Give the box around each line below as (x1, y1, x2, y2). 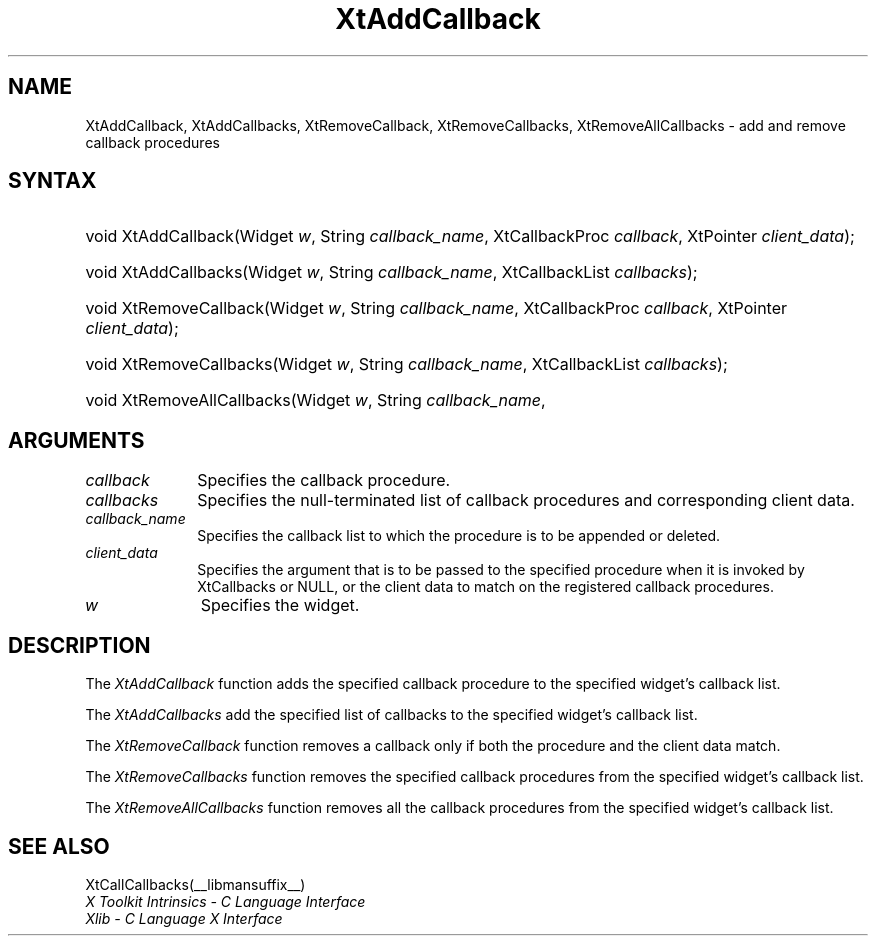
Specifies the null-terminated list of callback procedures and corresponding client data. (197, 490, 855, 511)
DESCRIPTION (8, 632, 151, 658)
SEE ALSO (8, 833, 110, 859)
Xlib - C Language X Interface (85, 909, 283, 927)
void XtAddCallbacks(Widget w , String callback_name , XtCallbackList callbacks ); (85, 262, 698, 283)
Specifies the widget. (200, 595, 360, 616)
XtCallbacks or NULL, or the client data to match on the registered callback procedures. (197, 578, 774, 596)
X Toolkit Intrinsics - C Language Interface (85, 892, 366, 910)
